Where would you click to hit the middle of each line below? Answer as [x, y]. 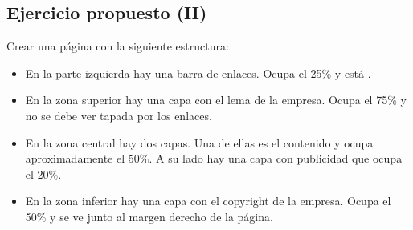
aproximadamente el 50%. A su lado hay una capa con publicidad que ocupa [214, 158]
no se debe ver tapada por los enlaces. [119, 115]
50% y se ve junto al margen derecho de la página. [149, 216]
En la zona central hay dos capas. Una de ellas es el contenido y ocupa [199, 142]
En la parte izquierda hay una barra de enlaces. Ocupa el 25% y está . [198, 73]
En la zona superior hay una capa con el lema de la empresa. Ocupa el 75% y [216, 100]
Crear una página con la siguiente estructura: [118, 46]
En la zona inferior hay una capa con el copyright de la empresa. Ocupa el [208, 201]
